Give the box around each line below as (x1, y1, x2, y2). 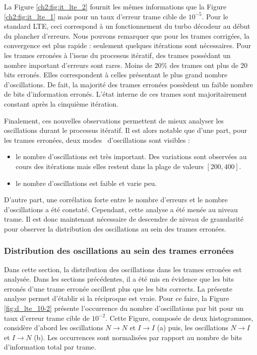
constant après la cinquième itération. (4, 98, 119, 109)
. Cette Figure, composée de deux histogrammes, (105, 312, 254, 323)
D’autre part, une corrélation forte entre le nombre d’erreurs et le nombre (4, 194, 228, 205)
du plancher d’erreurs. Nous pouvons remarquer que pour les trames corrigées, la (4, 30, 250, 41)
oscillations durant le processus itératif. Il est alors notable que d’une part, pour (4, 125, 248, 135)
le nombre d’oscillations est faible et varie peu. (15, 177, 157, 188)
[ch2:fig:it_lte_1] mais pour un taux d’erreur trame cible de (4, 11, 187, 21)
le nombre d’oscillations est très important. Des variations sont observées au (15, 151, 247, 162)
